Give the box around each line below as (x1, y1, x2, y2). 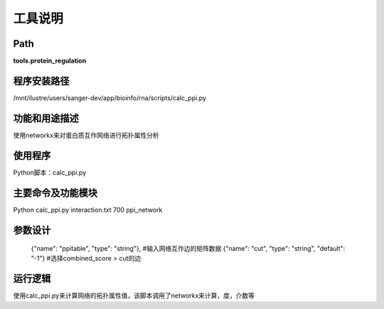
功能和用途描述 (13, 112, 79, 124)
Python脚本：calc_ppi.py (13, 168, 87, 177)
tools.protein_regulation (13, 57, 87, 65)
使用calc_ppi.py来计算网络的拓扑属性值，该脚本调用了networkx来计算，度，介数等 (13, 291, 255, 300)
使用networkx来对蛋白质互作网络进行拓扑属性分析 (13, 131, 159, 139)
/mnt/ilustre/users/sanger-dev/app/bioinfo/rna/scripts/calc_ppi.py (13, 93, 206, 102)
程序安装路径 (13, 75, 70, 87)
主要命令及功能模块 (13, 187, 97, 199)
